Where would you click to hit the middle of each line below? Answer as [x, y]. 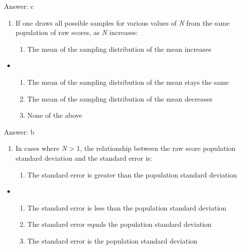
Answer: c [19, 6]
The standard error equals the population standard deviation [120, 224]
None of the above [55, 115]
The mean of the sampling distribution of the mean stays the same [128, 82]
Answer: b [19, 131]
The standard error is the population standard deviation [112, 240]
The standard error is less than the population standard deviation [127, 207]
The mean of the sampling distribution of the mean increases [119, 49]
